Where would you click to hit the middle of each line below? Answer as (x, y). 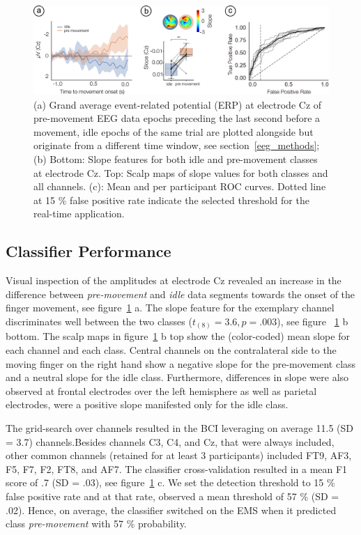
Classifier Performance (89, 251)
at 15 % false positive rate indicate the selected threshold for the (171, 200)
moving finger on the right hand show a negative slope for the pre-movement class (181, 363)
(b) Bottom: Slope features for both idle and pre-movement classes (176, 158)
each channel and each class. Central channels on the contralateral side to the (171, 349)
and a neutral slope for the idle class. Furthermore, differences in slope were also (177, 377)
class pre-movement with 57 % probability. (96, 524)
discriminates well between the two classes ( (99, 321)
